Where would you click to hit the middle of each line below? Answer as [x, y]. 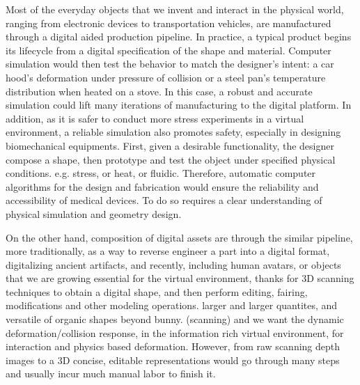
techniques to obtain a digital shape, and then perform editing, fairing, [157, 291]
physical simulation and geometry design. [94, 213]
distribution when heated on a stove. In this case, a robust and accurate [159, 91]
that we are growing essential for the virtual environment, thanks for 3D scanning [180, 278]
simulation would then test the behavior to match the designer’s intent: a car [170, 64]
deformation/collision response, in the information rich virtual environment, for [175, 332]
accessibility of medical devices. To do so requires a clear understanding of [164, 200]
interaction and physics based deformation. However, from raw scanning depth [173, 346]
